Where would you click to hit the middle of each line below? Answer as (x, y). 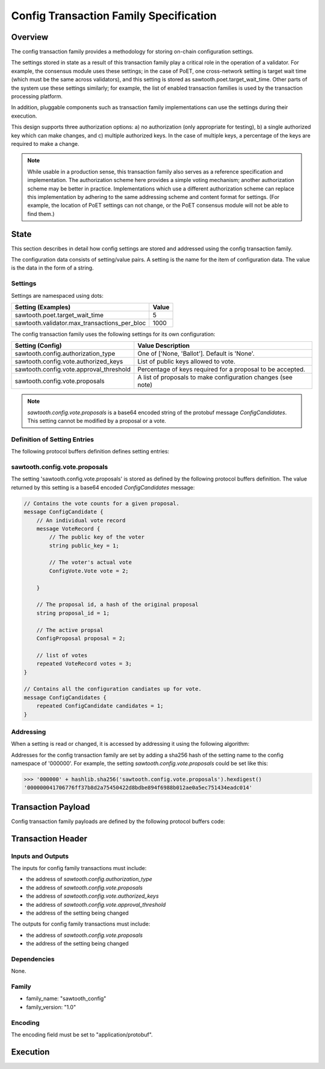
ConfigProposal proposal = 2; (81, 638)
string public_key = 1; (84, 545)
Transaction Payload (51, 807)
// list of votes (62, 655)
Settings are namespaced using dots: (57, 295)
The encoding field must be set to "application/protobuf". (82, 1035)
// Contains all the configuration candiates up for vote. (113, 689)
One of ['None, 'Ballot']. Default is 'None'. (196, 354)
